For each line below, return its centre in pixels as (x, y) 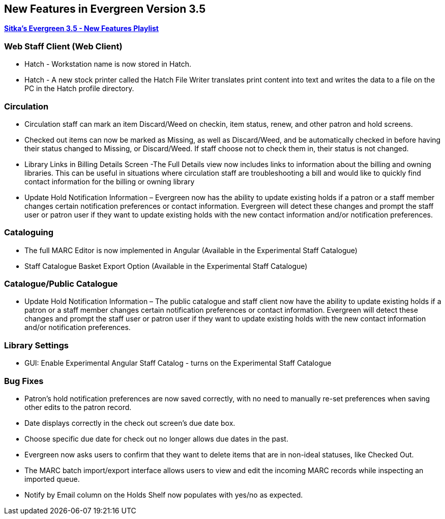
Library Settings (36, 345)
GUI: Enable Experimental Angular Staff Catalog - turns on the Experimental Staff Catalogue (178, 363)
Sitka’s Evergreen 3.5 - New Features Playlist (81, 29)
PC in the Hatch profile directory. (79, 89)
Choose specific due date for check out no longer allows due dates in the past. (156, 439)
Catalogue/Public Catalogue (61, 284)
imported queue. (52, 479)
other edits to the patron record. (78, 407)
